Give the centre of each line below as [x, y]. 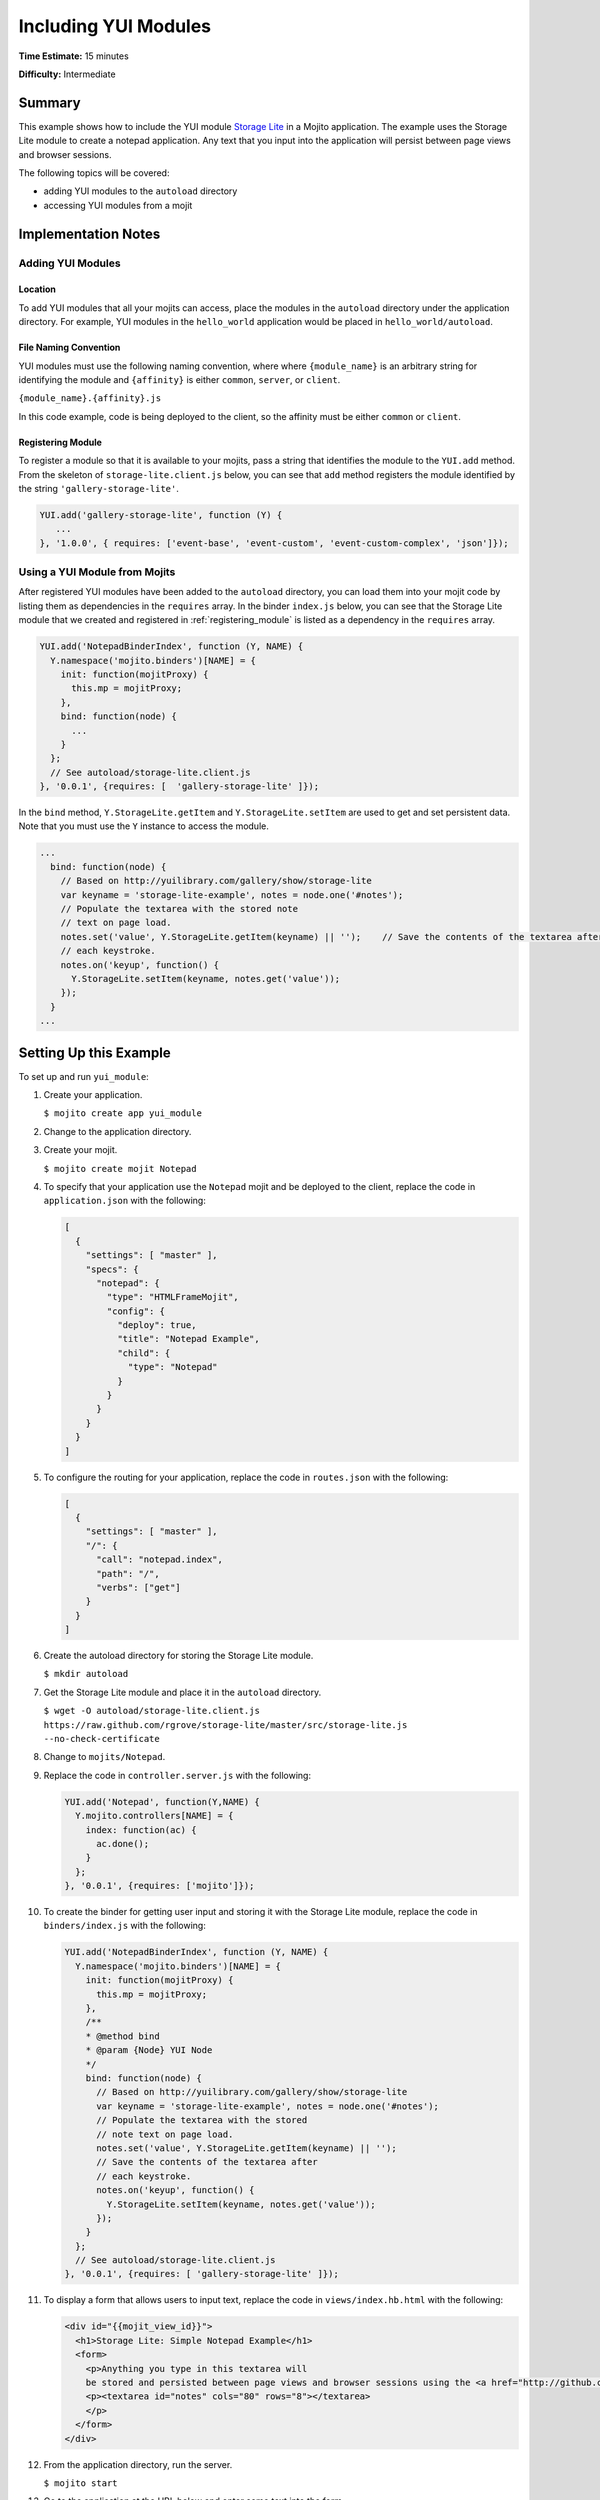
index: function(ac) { [141, 1829]
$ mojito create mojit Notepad [120, 1168]
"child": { [143, 1353]
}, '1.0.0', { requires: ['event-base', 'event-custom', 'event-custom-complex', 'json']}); [274, 543]
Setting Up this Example [94, 1052]
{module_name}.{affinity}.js [90, 398]
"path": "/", [128, 1573]
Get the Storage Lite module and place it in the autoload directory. [182, 1692]
